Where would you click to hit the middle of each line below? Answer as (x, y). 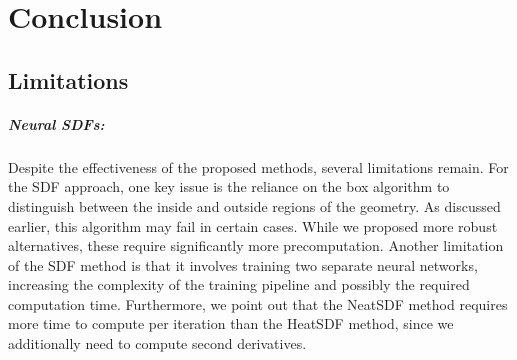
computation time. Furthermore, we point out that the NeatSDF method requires (258, 303)
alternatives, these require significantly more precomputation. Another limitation (256, 245)
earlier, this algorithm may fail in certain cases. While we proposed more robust (253, 225)
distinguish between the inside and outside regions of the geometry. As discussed (254, 205)
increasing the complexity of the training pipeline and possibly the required (239, 284)
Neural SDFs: (56, 123)
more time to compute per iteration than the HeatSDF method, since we (231, 323)
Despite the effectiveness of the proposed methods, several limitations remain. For (258, 166)
